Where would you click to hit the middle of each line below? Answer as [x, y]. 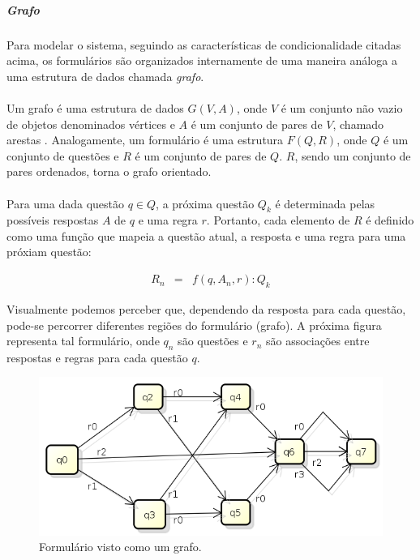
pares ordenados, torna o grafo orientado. [109, 171]
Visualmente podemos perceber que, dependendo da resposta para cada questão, [206, 308]
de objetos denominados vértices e [91, 124]
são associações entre [317, 341]
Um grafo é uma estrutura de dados [95, 107]
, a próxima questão [205, 203]
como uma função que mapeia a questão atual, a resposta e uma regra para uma [206, 235]
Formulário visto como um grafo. [120, 547]
